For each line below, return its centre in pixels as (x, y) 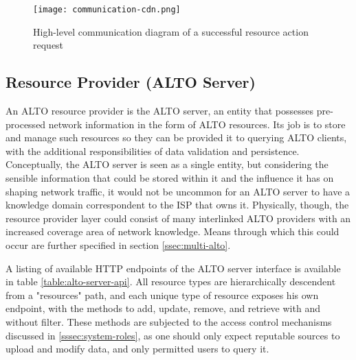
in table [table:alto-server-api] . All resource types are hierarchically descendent (171, 281)
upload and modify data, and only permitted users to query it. (137, 349)
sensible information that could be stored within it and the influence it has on (170, 178)
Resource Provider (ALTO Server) (131, 82)
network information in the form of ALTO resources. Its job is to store (197, 124)
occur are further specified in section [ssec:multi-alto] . (118, 244)
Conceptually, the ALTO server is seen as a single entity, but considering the (167, 164)
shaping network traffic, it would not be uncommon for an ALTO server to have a (178, 191)
